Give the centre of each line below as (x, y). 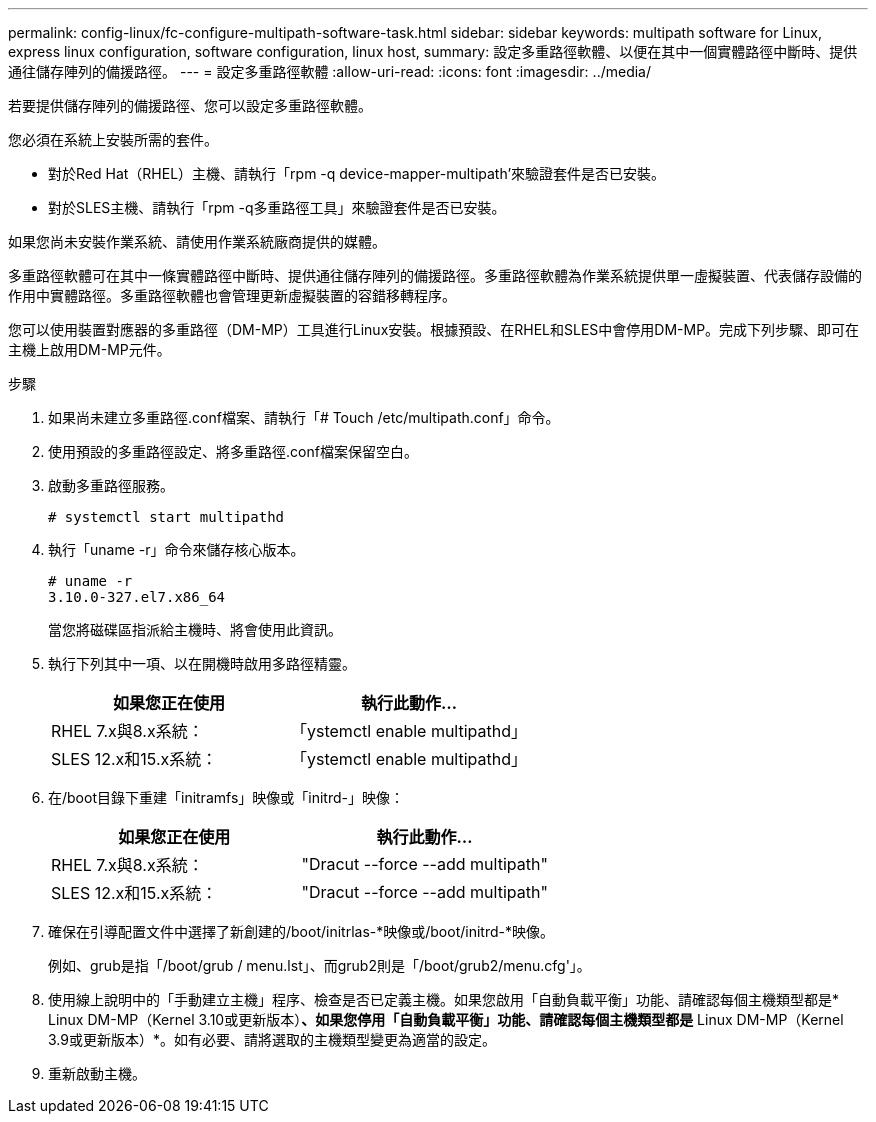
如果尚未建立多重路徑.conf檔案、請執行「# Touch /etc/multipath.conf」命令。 (304, 417)
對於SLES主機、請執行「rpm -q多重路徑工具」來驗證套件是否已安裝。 (277, 207)
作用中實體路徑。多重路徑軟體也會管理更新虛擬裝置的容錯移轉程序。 (232, 295)
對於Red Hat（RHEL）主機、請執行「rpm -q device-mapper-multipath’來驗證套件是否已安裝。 (357, 173)
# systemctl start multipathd (166, 517)
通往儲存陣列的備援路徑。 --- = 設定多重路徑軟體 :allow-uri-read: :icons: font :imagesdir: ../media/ (330, 71)
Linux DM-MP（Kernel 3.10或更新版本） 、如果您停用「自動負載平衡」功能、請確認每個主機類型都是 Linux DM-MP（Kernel (446, 1019)
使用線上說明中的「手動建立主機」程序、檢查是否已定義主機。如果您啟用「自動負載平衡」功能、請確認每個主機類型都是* (444, 999)
